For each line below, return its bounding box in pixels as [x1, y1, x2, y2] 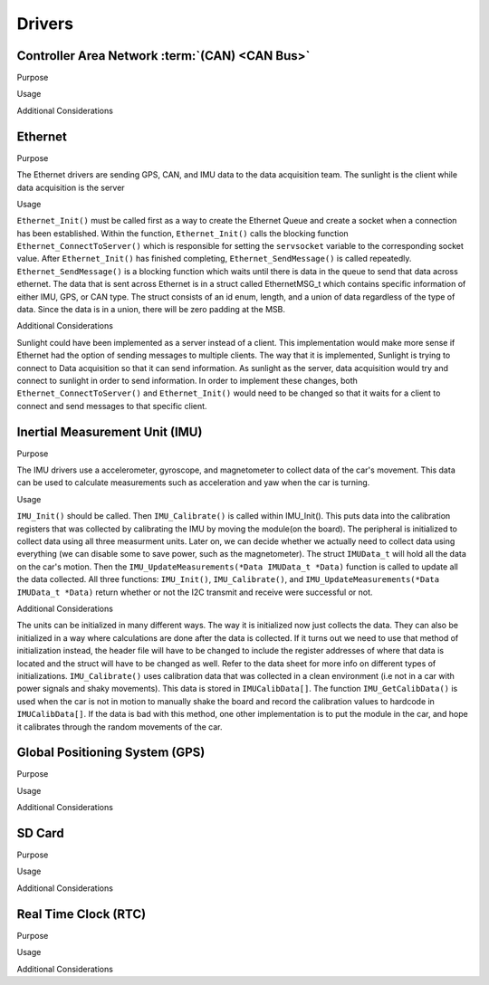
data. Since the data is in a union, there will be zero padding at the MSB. [16, 304, 285, 315]
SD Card [16, 826, 64, 841]
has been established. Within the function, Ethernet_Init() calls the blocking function [16, 227, 349, 239]
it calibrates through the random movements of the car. [16, 721, 223, 732]
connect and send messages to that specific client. [16, 400, 207, 411]
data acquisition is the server [16, 182, 126, 193]
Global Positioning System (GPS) [16, 745, 206, 760]
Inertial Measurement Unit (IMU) [16, 424, 203, 439]
